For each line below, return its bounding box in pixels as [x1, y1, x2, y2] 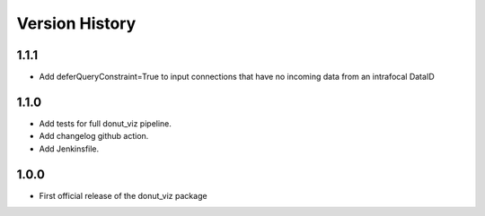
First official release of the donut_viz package [39, 190, 207, 201]
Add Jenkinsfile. [39, 143, 100, 154]
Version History [16, 13, 137, 33]
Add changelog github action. [39, 131, 149, 142]
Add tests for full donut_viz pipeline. [39, 117, 172, 129]
